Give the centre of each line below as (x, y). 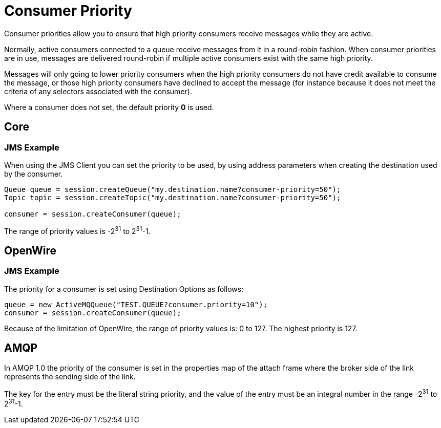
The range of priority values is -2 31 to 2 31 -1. (77, 230)
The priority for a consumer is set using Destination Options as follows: (124, 289)
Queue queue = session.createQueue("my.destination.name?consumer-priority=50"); (173, 189)
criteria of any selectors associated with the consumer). (98, 91)
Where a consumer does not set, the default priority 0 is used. (109, 107)
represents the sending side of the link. (70, 376)
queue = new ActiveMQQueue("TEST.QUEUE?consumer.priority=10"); (136, 304)
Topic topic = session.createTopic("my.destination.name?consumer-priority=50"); (173, 197)
